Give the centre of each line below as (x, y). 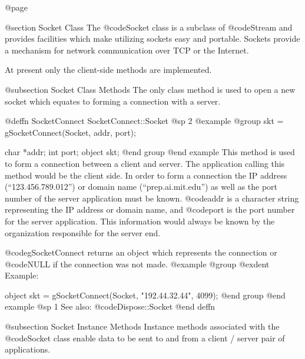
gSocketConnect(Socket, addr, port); (70, 132)
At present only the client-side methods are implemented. (108, 70)
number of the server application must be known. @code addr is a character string (152, 198)
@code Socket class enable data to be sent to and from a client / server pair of (145, 338)
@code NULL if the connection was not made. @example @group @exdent (137, 264)
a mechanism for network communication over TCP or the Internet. (127, 50)
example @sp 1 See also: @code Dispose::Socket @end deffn (110, 306)
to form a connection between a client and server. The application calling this (145, 163)
